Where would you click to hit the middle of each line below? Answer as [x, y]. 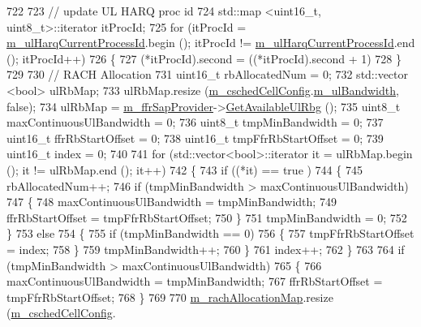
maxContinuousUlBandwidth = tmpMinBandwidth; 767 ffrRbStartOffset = [195, 281]
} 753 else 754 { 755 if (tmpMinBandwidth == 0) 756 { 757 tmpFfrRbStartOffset [210, 233]
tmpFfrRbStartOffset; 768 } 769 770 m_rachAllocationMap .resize [170, 297]
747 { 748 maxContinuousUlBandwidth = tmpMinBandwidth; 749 [172, 202]
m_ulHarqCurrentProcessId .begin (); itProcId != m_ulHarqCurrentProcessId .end [211, 43]
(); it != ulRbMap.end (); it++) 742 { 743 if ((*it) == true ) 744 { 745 [185, 169]
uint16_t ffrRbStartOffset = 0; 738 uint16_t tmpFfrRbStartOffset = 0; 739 [195, 138]
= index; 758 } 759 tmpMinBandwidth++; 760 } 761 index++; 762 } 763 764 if [206, 249]
